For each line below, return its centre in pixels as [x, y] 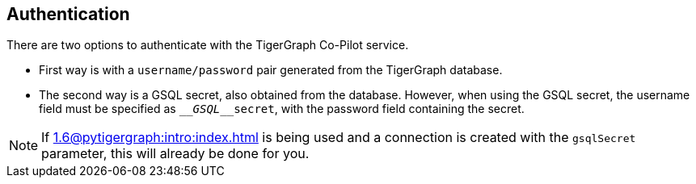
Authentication [68, 14]
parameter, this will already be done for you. [175, 154]
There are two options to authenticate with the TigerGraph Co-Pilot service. [208, 45]
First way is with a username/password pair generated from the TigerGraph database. [271, 70]
